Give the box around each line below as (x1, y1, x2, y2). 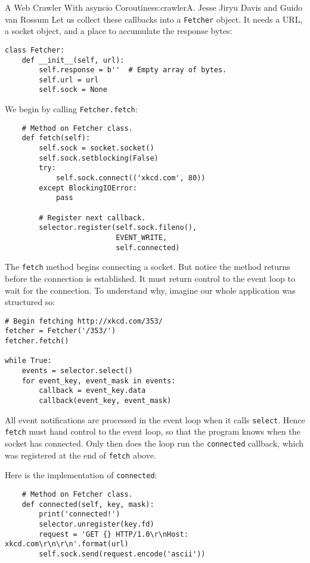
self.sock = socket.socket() (39, 144, 154, 153)
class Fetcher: (5, 45, 65, 54)
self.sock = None (39, 85, 107, 94)
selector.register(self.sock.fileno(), (39, 223, 197, 232)
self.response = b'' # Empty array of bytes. (39, 66, 227, 75)
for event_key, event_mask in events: (21, 376, 176, 385)
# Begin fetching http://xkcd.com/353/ (5, 316, 163, 325)
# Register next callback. (39, 213, 146, 222)
